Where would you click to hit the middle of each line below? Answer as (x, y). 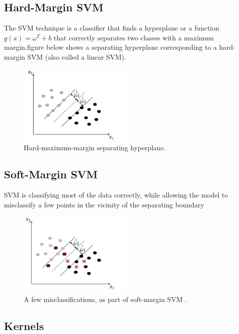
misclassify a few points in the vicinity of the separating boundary (104, 204)
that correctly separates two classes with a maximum (134, 37)
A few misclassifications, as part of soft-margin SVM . (105, 299)
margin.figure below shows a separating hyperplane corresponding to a (111, 47)
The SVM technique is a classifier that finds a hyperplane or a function (112, 28)
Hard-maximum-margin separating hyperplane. (95, 148)
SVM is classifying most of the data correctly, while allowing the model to (116, 195)
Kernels (24, 325)
